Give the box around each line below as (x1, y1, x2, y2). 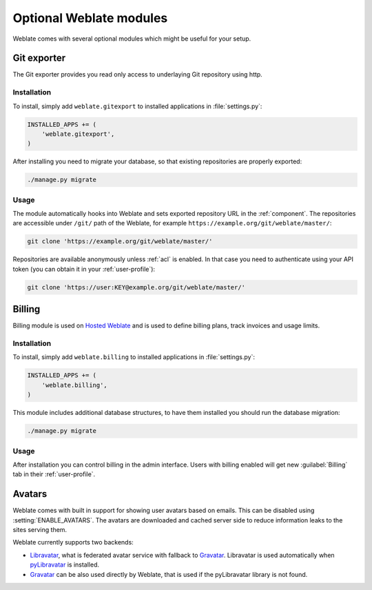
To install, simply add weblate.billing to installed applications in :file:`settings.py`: (12, 353, 255, 361)
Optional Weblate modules (12, 10, 168, 26)
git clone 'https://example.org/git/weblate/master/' (27, 238, 213, 245)
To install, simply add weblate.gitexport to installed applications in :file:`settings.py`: (12, 102, 262, 110)
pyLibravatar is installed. (30, 560, 100, 569)
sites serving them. (12, 525, 68, 533)
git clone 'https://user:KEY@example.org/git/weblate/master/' (27, 283, 246, 291)
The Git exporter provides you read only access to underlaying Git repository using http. (12, 70, 263, 79)
